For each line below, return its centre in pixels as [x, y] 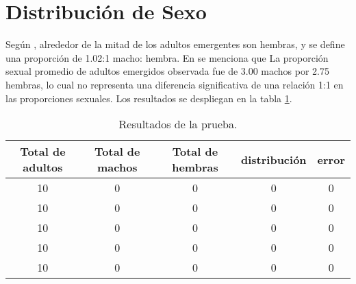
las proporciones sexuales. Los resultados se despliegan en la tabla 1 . [149, 98]
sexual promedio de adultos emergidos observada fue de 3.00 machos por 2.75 [168, 71]
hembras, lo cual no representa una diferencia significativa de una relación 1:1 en [175, 84]
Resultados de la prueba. [178, 124]
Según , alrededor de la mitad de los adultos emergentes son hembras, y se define [175, 44]
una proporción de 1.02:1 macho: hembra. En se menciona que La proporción [167, 57]
